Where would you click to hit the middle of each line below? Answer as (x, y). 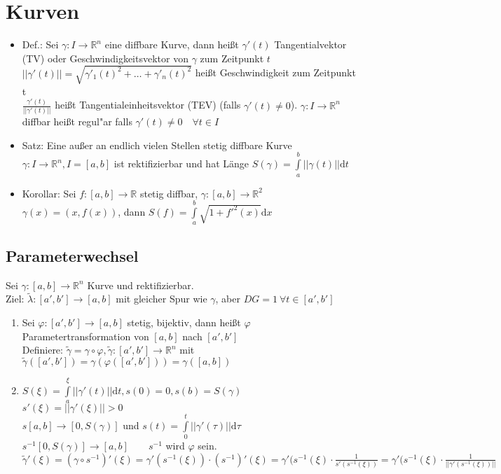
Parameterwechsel (72, 255)
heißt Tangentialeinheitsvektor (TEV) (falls (148, 105)
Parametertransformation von (85, 336)
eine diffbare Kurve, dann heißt (172, 44)
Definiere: (42, 350)
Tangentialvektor (310, 44)
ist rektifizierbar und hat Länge (181, 163)
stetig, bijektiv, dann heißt (184, 322)
